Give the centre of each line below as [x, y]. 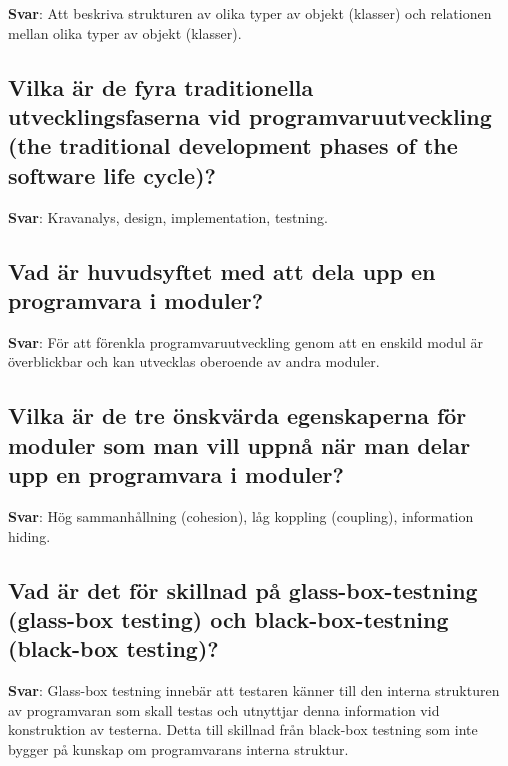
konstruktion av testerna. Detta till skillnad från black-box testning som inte [243, 729]
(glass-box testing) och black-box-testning [228, 618]
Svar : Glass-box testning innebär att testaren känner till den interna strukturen [254, 690]
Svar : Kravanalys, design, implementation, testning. [168, 216]
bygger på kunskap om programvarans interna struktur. [178, 748]
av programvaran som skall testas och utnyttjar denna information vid [224, 709]
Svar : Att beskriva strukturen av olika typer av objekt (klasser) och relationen [250, 13]
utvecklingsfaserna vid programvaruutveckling [250, 115]
